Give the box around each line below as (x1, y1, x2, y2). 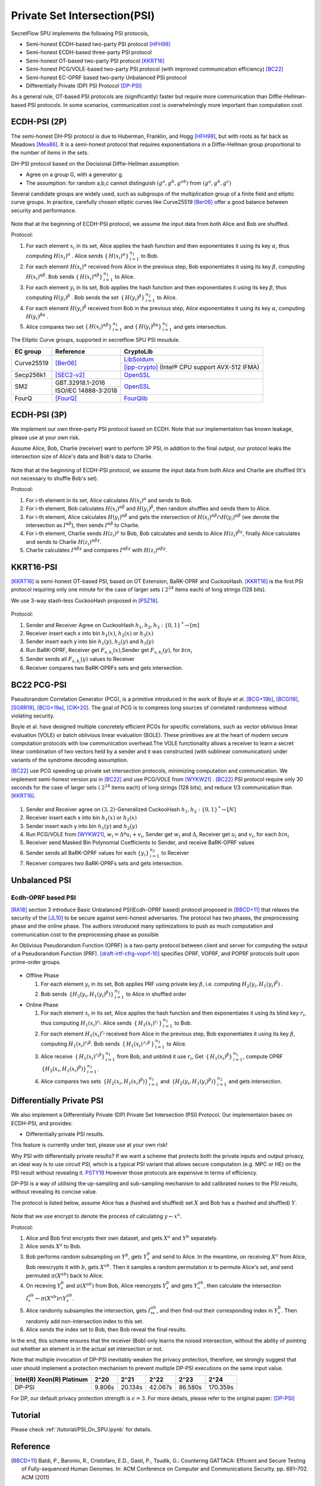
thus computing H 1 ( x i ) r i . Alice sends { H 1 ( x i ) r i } (40, 1019, 163, 1028)
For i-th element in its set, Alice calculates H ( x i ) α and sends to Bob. (26, 496, 193, 505)
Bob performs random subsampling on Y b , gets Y (26, 1252, 147, 1260)
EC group (14, 347, 42, 355)
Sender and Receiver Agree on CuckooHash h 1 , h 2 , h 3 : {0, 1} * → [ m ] (26, 621, 200, 630)
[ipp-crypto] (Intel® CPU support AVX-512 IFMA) (124, 363, 260, 371)
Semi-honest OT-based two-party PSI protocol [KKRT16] (26, 57, 165, 64)
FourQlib (124, 394, 148, 402)
